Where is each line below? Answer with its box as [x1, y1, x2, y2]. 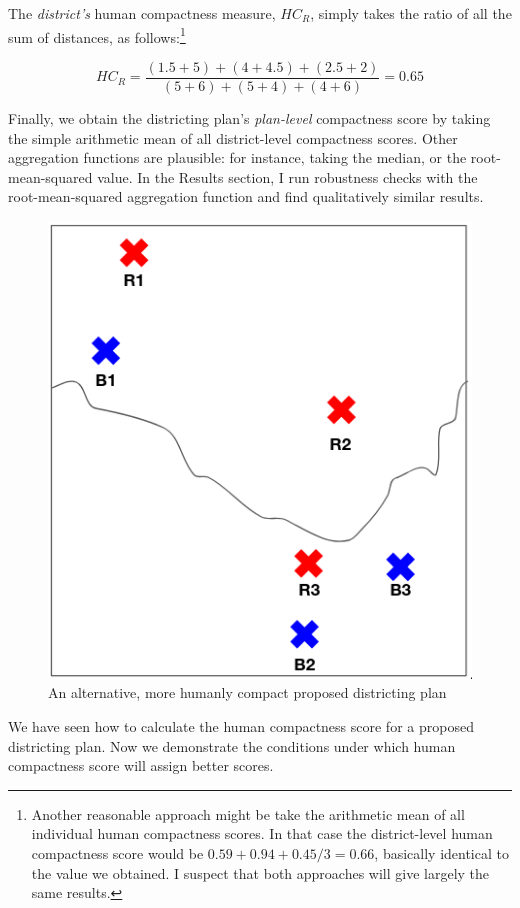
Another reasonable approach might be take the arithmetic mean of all [31, 803, 465, 824]
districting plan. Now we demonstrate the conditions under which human [8, 735, 456, 756]
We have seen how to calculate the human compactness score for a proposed [8, 716, 474, 737]
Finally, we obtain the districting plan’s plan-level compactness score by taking [8, 107, 491, 128]
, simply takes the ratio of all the [310, 3, 512, 23]
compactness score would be [31, 842, 204, 863]
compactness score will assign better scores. [8, 755, 274, 776]
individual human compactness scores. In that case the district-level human [31, 823, 493, 844]
